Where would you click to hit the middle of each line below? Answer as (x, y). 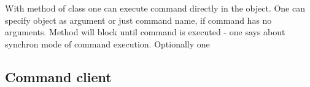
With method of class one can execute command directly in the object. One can (155, 8)
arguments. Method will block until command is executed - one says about (145, 32)
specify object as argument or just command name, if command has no (138, 20)
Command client (58, 76)
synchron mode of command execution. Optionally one (107, 43)
